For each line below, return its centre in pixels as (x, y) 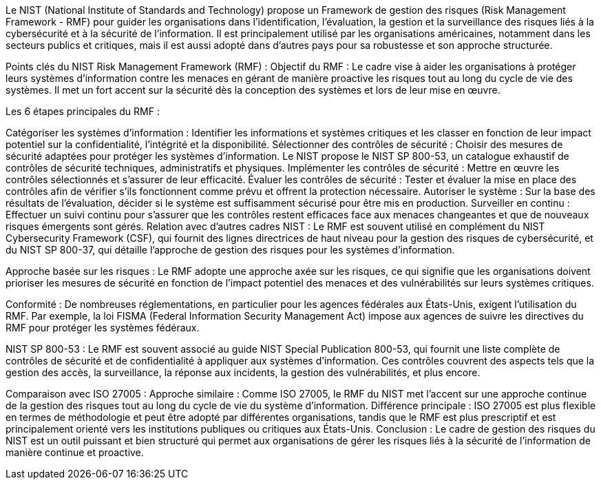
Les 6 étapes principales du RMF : (83, 111)
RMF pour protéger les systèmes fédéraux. (103, 328)
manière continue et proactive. (75, 452)
